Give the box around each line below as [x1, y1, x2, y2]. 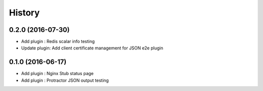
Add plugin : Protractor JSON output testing [21, 77, 109, 83]
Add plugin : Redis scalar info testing [21, 39, 95, 45]
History [9, 7, 40, 18]
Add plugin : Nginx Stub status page [21, 71, 94, 76]
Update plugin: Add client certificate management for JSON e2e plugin [21, 45, 163, 51]
